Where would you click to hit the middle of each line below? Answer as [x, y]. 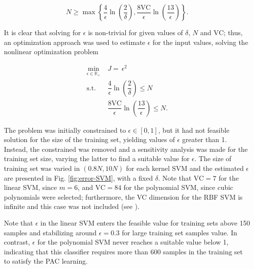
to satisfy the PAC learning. [46, 261]
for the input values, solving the [200, 42]
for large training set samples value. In [179, 232]
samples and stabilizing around [50, 232]
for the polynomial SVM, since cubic [178, 187]
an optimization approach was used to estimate [75, 42]
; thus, [233, 32]
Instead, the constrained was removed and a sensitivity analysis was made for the [126, 149]
